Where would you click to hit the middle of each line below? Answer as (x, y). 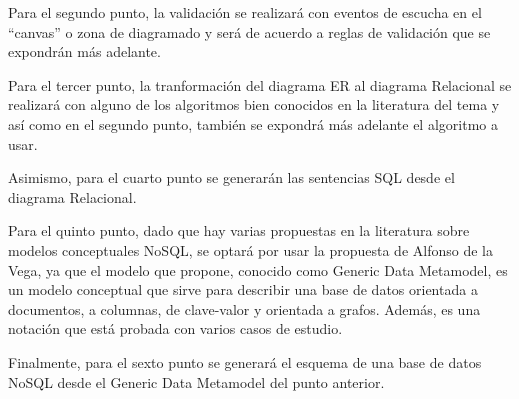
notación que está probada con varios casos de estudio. (175, 328)
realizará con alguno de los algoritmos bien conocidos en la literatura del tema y (254, 104)
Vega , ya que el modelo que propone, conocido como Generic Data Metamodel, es (258, 269)
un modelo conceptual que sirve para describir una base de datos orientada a (243, 289)
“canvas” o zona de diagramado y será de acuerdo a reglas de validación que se (249, 31)
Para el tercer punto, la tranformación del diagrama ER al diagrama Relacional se (260, 84)
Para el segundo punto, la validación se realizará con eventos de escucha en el (245, 12)
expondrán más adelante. (84, 51)
